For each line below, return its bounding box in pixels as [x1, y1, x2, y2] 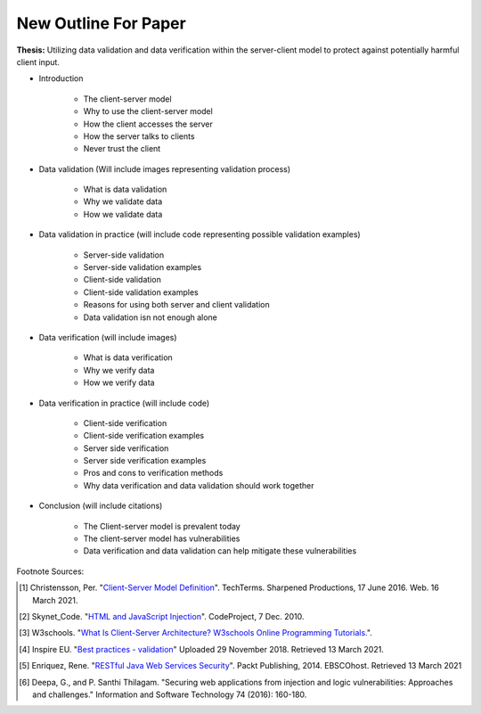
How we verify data [83, 377, 155, 388]
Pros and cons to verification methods [83, 468, 224, 479]
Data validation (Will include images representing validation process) [38, 163, 291, 174]
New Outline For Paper [16, 13, 186, 33]
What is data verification [83, 352, 173, 363]
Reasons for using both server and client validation [83, 300, 271, 310]
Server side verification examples [83, 455, 207, 466]
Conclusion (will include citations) [38, 500, 163, 512]
